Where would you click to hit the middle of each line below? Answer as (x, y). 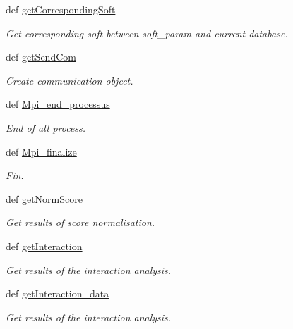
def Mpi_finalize (41, 151)
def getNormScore (44, 198)
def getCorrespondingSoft (61, 9)
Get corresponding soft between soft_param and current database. (147, 33)
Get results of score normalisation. (80, 222)
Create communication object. (70, 80)
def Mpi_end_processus (58, 104)
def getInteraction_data (58, 293)
